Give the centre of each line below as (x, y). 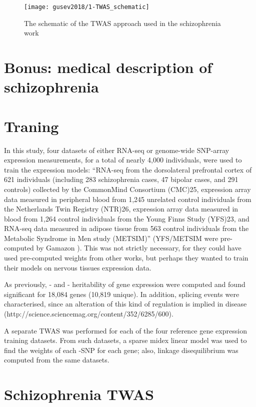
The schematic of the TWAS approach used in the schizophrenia (122, 23)
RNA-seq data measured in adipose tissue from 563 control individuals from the (126, 228)
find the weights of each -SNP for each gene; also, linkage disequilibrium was (121, 350)
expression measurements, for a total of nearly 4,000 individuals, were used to (123, 160)
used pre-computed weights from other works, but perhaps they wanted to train (126, 258)
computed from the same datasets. (57, 360)
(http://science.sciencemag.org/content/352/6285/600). (89, 314)
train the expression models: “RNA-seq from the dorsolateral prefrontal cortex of (128, 169)
